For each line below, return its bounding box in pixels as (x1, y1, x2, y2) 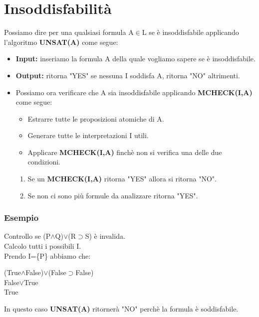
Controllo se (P (4, 231, 51, 241)
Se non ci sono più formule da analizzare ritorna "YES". (27, 190, 198, 200)
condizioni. (27, 157, 60, 167)
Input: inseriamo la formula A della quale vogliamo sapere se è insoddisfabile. (15, 53, 256, 64)
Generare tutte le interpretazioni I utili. (27, 130, 149, 141)
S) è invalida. (85, 231, 125, 241)
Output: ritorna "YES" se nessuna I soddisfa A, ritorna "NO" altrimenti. (15, 70, 240, 80)
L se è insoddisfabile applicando (142, 27, 239, 37)
